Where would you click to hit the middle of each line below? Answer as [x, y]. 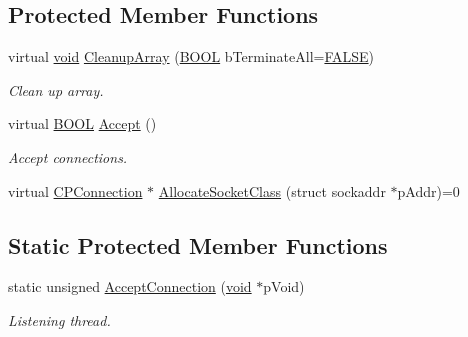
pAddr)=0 [428, 190]
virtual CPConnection [75, 190]
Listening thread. [59, 319]
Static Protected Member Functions [198, 244]
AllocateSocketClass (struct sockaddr [272, 190]
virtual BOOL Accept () [82, 123]
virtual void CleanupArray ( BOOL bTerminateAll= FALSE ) [191, 56]
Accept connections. [68, 156]
